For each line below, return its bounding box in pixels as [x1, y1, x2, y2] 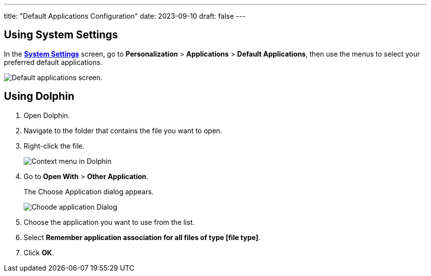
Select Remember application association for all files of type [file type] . [24, 233, 261, 242]
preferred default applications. [4, 58, 102, 66]
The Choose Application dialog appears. [24, 187, 154, 196]
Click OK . [24, 248, 54, 257]
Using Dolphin [4, 90, 74, 103]
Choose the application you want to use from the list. [24, 217, 195, 226]
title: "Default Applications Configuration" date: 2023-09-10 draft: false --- [4, 12, 246, 20]
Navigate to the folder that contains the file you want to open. [24, 126, 222, 135]
